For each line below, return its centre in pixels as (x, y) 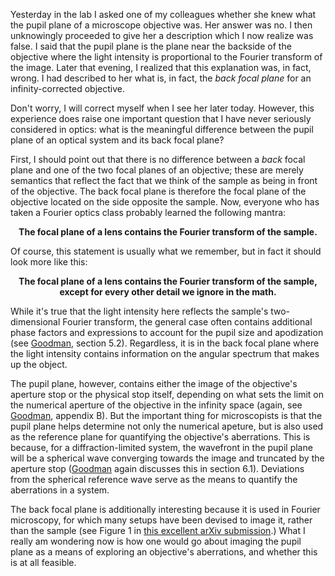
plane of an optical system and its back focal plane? (117, 140)
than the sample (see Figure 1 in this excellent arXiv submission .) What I (158, 530)
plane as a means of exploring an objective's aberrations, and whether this (164, 552)
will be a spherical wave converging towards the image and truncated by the (167, 458)
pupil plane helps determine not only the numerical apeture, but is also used (167, 426)
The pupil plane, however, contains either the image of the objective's (154, 383)
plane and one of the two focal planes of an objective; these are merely (157, 170)
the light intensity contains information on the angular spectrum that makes (165, 353)
